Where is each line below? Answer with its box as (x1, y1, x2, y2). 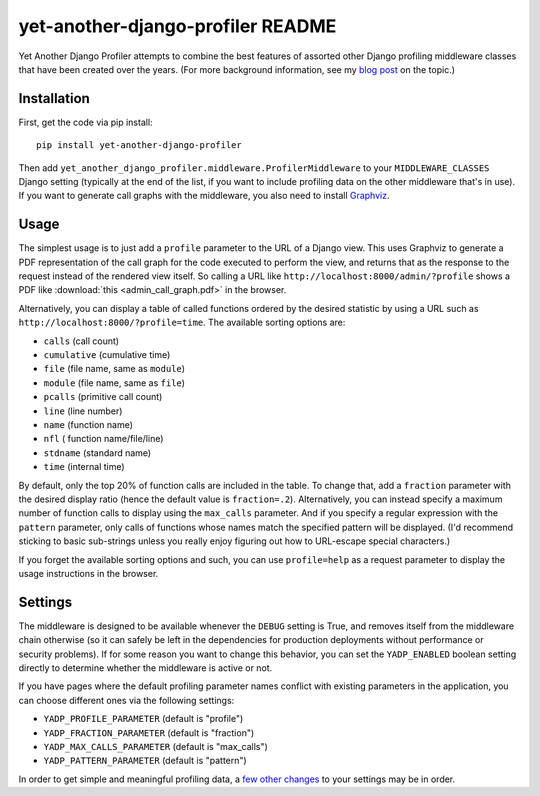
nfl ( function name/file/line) (43, 433, 164, 445)
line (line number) (43, 405, 123, 417)
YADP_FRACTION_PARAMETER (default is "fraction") (43, 726, 255, 739)
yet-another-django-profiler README (18, 15, 337, 37)
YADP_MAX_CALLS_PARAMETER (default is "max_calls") (43, 740, 269, 752)
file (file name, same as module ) (43, 363, 185, 375)
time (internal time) (43, 461, 125, 473)
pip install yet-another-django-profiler (36, 140, 242, 151)
